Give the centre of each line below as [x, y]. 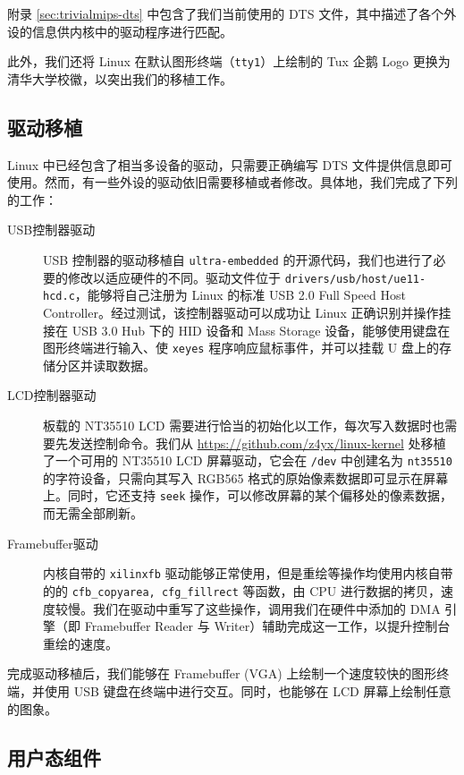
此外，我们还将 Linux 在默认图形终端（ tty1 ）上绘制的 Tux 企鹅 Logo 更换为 [229, 61]
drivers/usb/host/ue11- [355, 279]
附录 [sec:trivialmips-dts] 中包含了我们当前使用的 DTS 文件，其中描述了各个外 [232, 13]
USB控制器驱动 [51, 230]
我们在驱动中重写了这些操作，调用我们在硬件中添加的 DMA [266, 608]
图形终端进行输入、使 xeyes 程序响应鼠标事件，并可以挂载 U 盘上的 [241, 348]
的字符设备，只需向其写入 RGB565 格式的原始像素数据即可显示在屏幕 [246, 477]
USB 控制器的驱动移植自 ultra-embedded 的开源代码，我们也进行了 [238, 260]
